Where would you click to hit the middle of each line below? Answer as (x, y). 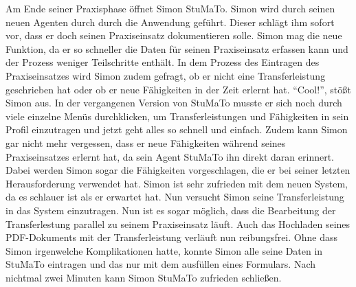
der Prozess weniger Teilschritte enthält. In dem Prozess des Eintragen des (163, 62)
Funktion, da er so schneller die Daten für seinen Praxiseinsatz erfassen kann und (177, 48)
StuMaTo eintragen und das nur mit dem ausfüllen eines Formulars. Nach (161, 264)
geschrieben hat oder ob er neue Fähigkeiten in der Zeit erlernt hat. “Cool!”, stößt (178, 89)
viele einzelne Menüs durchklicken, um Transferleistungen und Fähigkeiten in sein (177, 116)
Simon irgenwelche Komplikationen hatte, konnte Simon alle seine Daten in (164, 250)
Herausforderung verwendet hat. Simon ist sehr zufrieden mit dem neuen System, (177, 183)
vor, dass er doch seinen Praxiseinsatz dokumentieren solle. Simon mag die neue (174, 35)
